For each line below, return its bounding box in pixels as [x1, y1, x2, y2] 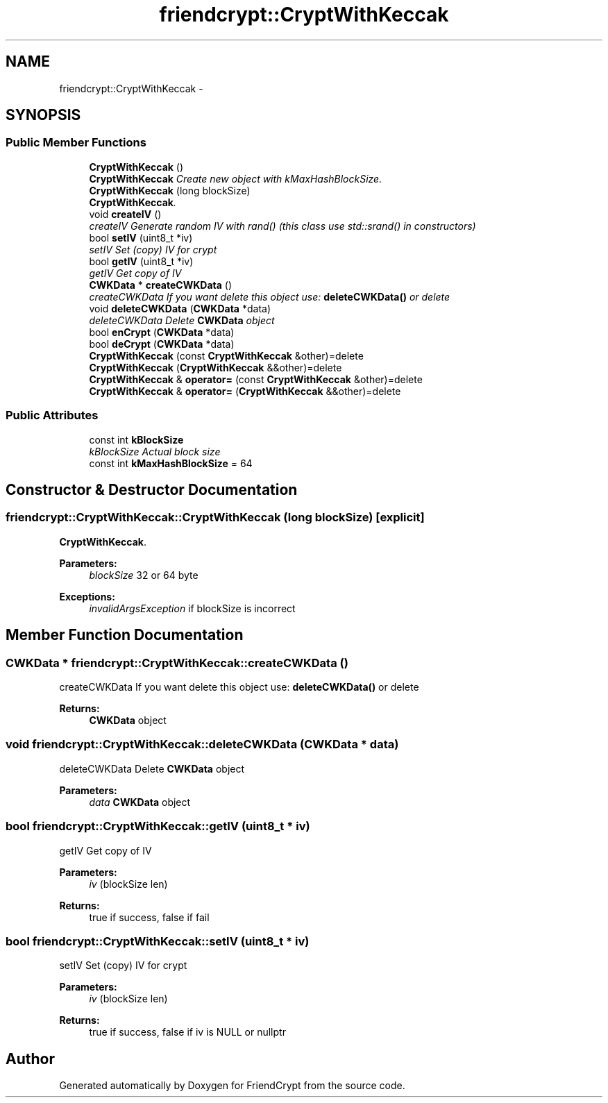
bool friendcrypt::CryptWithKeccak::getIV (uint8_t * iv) [6, 819, 310, 834]
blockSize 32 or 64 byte [89, 569, 199, 581]
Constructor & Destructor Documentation [6, 480, 298, 498]
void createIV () [89, 208, 162, 220]
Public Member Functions [6, 135, 146, 150]
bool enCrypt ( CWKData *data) [89, 326, 235, 338]
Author [6, 1050, 55, 1068]
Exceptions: [59, 590, 115, 603]
